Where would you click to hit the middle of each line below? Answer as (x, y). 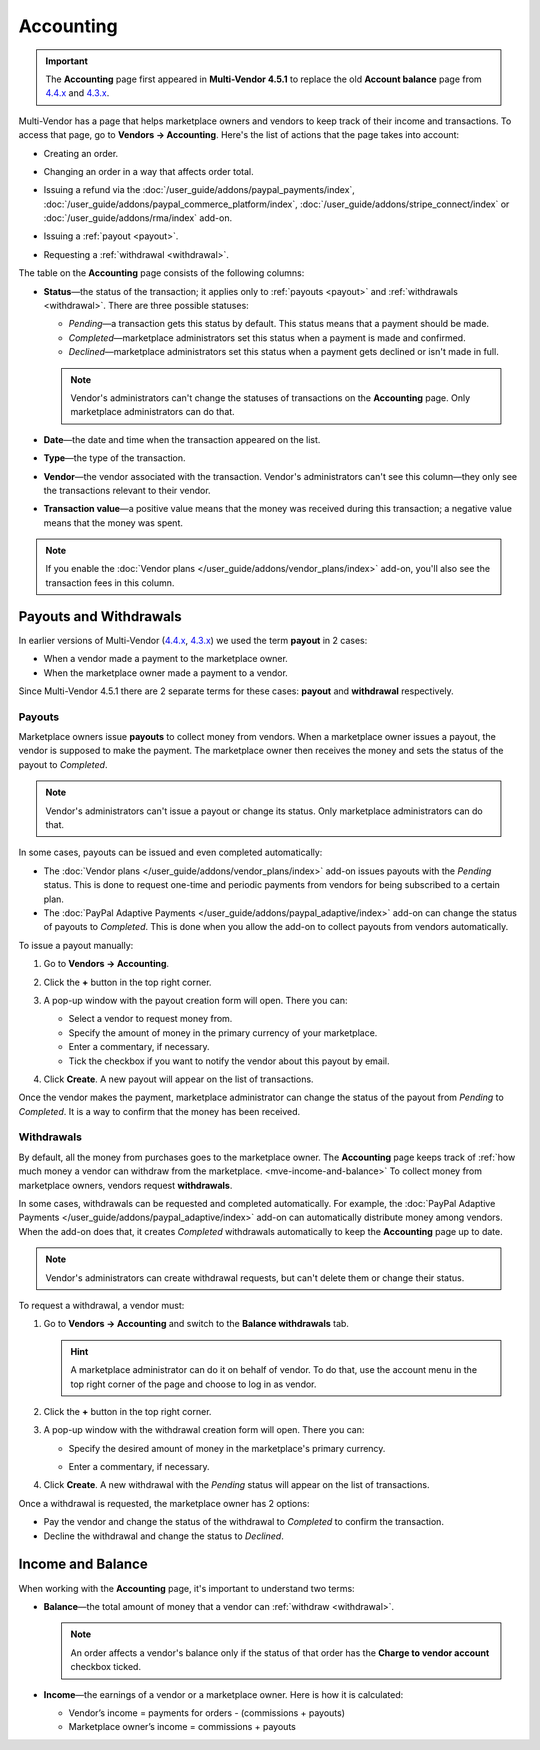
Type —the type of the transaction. (114, 458)
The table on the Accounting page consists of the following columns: (161, 273)
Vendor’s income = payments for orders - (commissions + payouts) (206, 1712)
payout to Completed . (63, 764)
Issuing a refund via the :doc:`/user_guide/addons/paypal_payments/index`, (199, 190)
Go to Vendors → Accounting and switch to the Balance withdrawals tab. (196, 1324)
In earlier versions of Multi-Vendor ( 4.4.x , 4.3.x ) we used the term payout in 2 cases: (193, 640)
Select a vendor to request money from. (150, 1019)
